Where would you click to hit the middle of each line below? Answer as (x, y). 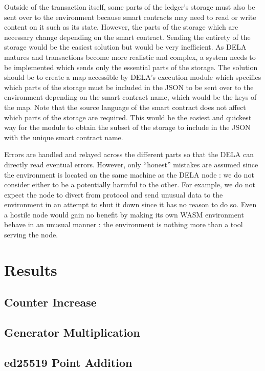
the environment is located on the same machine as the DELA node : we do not (129, 174)
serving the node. (31, 235)
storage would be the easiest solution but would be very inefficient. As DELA (125, 47)
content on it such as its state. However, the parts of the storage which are (121, 27)
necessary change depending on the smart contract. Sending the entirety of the (127, 37)
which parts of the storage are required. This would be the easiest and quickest (128, 117)
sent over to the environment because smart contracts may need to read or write (130, 17)
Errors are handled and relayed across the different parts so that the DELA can (129, 154)
